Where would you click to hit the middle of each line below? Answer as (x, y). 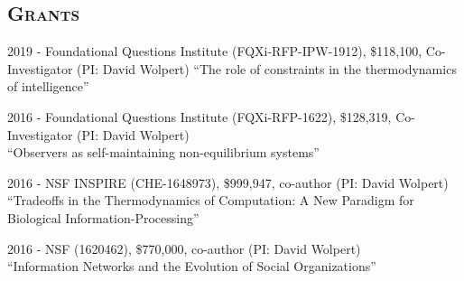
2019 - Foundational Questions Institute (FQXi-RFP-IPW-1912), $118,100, (215, 51)
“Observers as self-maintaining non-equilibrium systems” (163, 152)
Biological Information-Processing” (103, 217)
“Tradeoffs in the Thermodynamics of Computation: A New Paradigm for (211, 200)
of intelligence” (48, 86)
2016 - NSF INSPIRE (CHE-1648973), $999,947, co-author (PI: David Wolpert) (228, 182)
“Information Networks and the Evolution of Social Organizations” (192, 266)
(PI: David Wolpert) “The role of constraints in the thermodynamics (267, 68)
